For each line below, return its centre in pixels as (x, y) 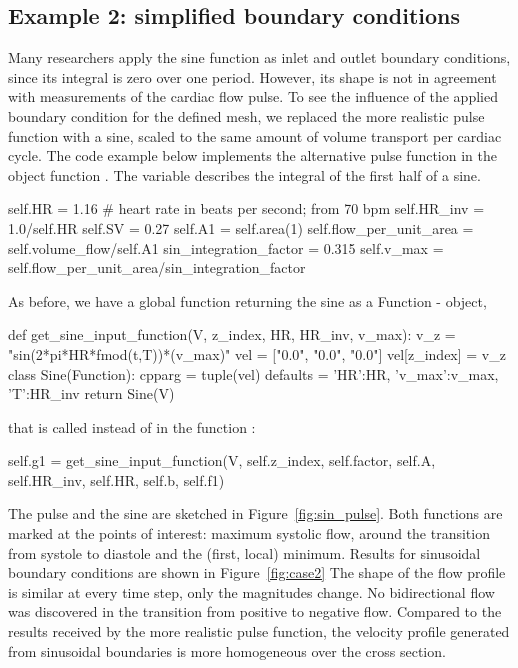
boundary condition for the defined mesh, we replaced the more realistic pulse (246, 115)
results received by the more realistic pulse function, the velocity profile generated (259, 631)
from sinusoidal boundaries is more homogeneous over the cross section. (227, 650)
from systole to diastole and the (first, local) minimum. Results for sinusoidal (244, 552)
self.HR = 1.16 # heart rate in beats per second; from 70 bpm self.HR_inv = (246, 208)
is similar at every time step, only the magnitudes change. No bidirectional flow (251, 591)
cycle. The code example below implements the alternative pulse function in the (252, 155)
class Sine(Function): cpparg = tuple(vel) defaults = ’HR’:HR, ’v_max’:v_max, (253, 373)
